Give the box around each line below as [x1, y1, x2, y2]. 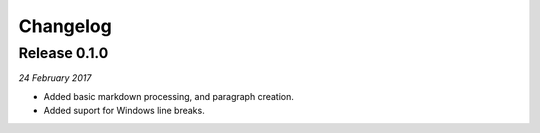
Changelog [18, 15, 112, 37]
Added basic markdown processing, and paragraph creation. [43, 90, 295, 102]
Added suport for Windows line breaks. [43, 105, 205, 117]
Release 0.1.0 [18, 44, 109, 62]
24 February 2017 [18, 72, 92, 84]
